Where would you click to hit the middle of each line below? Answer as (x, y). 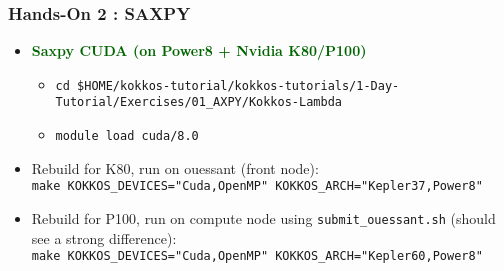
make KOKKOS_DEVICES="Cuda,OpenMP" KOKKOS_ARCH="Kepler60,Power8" (257, 256)
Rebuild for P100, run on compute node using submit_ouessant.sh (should (263, 218)
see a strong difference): (104, 237)
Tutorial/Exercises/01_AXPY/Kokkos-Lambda (198, 102)
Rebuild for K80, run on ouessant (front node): (175, 167)
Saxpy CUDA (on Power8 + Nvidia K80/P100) (199, 50)
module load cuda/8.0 (127, 136)
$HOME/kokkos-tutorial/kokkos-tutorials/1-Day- (238, 85)
